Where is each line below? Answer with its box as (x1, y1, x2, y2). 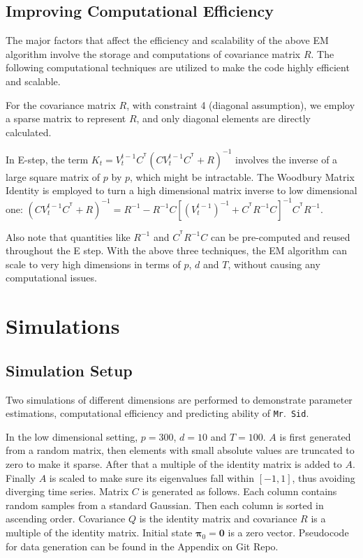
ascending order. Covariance (6, 511, 126, 526)
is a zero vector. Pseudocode (228, 524, 349, 539)
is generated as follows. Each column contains (142, 484, 337, 499)
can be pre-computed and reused (210, 229, 350, 244)
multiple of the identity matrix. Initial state (6, 524, 193, 539)
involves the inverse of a (235, 152, 338, 166)
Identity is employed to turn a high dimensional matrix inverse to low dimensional (6, 183, 357, 198)
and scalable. (6, 73, 61, 88)
